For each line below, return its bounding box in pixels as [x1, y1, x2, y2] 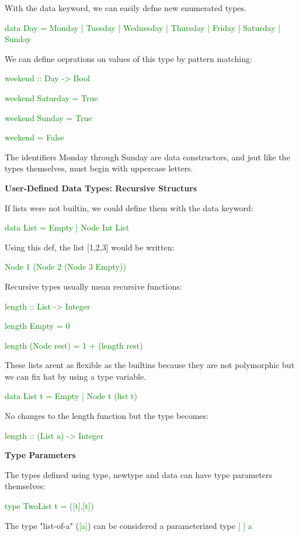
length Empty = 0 [5, 319, 70, 332]
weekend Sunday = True [5, 111, 92, 123]
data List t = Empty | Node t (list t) [5, 390, 137, 402]
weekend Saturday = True [5, 91, 98, 104]
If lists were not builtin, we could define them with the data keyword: [5, 201, 253, 214]
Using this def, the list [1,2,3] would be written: [5, 240, 175, 253]
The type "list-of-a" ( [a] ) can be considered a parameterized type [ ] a [5, 519, 252, 531]
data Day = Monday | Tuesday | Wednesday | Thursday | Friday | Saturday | [5, 21, 281, 33]
